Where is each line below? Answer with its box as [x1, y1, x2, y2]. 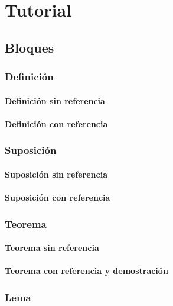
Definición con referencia [5, 117, 108, 130]
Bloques [5, 38, 54, 56]
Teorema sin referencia [5, 241, 99, 254]
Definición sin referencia [5, 94, 105, 107]
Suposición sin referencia [5, 168, 107, 180]
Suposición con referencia [5, 191, 110, 203]
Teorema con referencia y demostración [5, 265, 168, 277]
